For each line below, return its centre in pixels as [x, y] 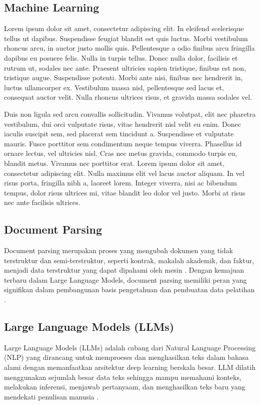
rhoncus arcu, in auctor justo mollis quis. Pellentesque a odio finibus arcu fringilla [129, 48]
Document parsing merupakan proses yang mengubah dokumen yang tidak [118, 250]
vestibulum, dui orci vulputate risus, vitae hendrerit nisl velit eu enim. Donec [122, 124]
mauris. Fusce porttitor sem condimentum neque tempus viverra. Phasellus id [123, 143]
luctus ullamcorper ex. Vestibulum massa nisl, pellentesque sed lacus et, [114, 87]
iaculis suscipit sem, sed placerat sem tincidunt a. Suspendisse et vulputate [119, 134]
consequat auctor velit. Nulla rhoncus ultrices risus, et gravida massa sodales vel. [128, 97]
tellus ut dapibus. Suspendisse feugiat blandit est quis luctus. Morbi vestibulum [126, 38]
